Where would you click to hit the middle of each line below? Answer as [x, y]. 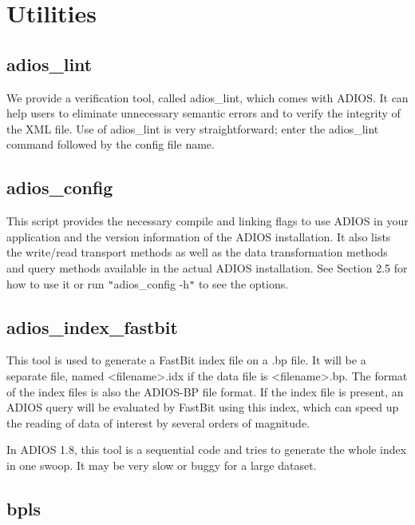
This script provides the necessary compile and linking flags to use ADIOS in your [207, 221]
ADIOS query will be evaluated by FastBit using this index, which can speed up [203, 407]
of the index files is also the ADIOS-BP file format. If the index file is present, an [205, 391]
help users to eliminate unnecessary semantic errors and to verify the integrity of [204, 113]
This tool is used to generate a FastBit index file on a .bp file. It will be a [186, 360]
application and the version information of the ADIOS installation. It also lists [199, 236]
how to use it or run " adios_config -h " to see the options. [148, 283]
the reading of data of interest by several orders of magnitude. [158, 422]
